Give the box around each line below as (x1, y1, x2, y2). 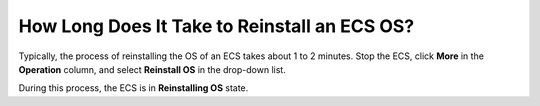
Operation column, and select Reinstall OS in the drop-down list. (18, 63, 287, 75)
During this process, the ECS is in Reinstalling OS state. (18, 82, 249, 94)
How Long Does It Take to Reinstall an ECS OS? (18, 15, 415, 37)
